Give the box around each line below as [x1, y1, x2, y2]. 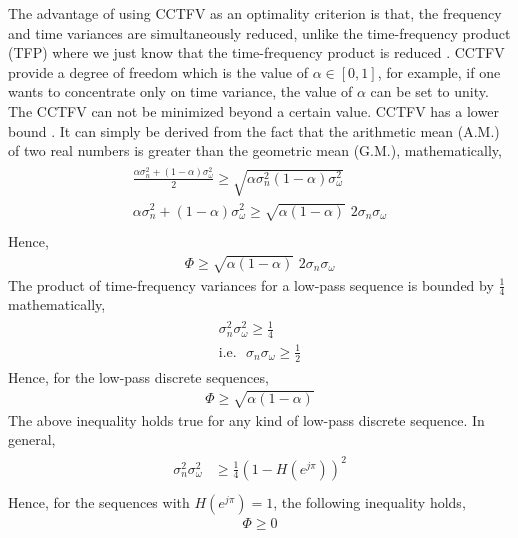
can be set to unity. [370, 81, 489, 102]
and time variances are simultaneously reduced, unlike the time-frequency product [8, 22, 511, 43]
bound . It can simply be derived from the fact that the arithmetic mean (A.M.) [8, 120, 500, 141]
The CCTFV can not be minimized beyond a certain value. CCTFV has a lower [8, 100, 499, 121]
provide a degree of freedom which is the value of [8, 61, 309, 82]
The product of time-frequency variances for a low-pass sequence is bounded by [8, 274, 494, 295]
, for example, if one [377, 61, 501, 82]
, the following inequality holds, [273, 491, 466, 512]
